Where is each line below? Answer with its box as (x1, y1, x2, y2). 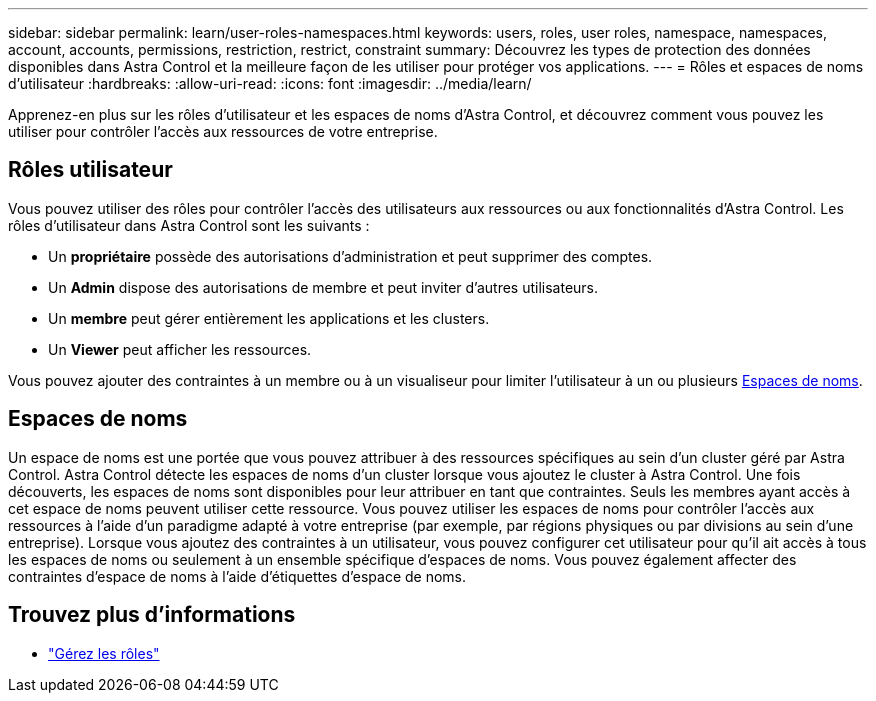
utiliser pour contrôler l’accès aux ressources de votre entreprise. (8, 123, 438, 140)
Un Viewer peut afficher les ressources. (48, 340, 312, 358)
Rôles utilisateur (8, 157, 173, 183)
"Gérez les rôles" (48, 644, 160, 662)
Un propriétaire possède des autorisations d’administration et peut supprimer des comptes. (48, 247, 653, 265)
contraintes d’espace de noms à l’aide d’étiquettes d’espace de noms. (8, 567, 467, 585)
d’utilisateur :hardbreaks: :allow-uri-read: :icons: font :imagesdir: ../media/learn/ (8, 75, 532, 92)
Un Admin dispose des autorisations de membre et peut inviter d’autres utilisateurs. (48, 278, 599, 296)
